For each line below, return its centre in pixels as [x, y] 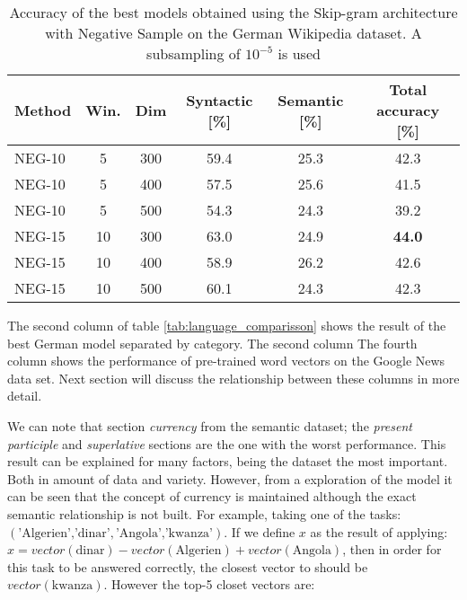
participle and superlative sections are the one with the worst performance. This [227, 443]
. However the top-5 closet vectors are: [209, 584]
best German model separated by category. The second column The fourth [212, 343]
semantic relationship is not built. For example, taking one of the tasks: [204, 513]
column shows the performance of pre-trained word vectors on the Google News [226, 361]
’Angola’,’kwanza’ [164, 533]
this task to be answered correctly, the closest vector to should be [188, 566]
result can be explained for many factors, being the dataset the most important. [228, 461]
